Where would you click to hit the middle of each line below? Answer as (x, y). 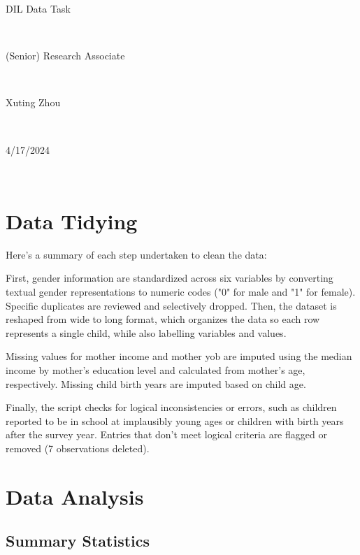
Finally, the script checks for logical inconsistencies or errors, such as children (171, 407)
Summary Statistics (78, 541)
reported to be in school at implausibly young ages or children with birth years (175, 420)
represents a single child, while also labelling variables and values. (146, 332)
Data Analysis (75, 496)
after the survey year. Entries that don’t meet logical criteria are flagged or (166, 434)
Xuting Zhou (33, 102)
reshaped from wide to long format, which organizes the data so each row (163, 319)
